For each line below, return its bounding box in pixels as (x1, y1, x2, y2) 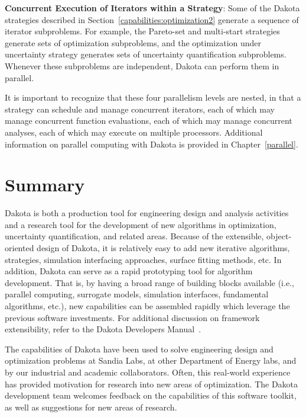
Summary (5, 172, 85, 197)
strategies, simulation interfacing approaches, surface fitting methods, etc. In (5, 253, 282, 265)
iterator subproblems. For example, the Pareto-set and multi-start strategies (5, 25, 280, 37)
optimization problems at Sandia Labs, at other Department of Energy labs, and (5, 354, 297, 367)
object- (266, 230, 292, 242)
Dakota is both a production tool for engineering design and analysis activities (5, 207, 289, 219)
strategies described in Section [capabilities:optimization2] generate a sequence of (5, 13, 299, 25)
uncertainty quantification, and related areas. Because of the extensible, (5, 230, 264, 242)
